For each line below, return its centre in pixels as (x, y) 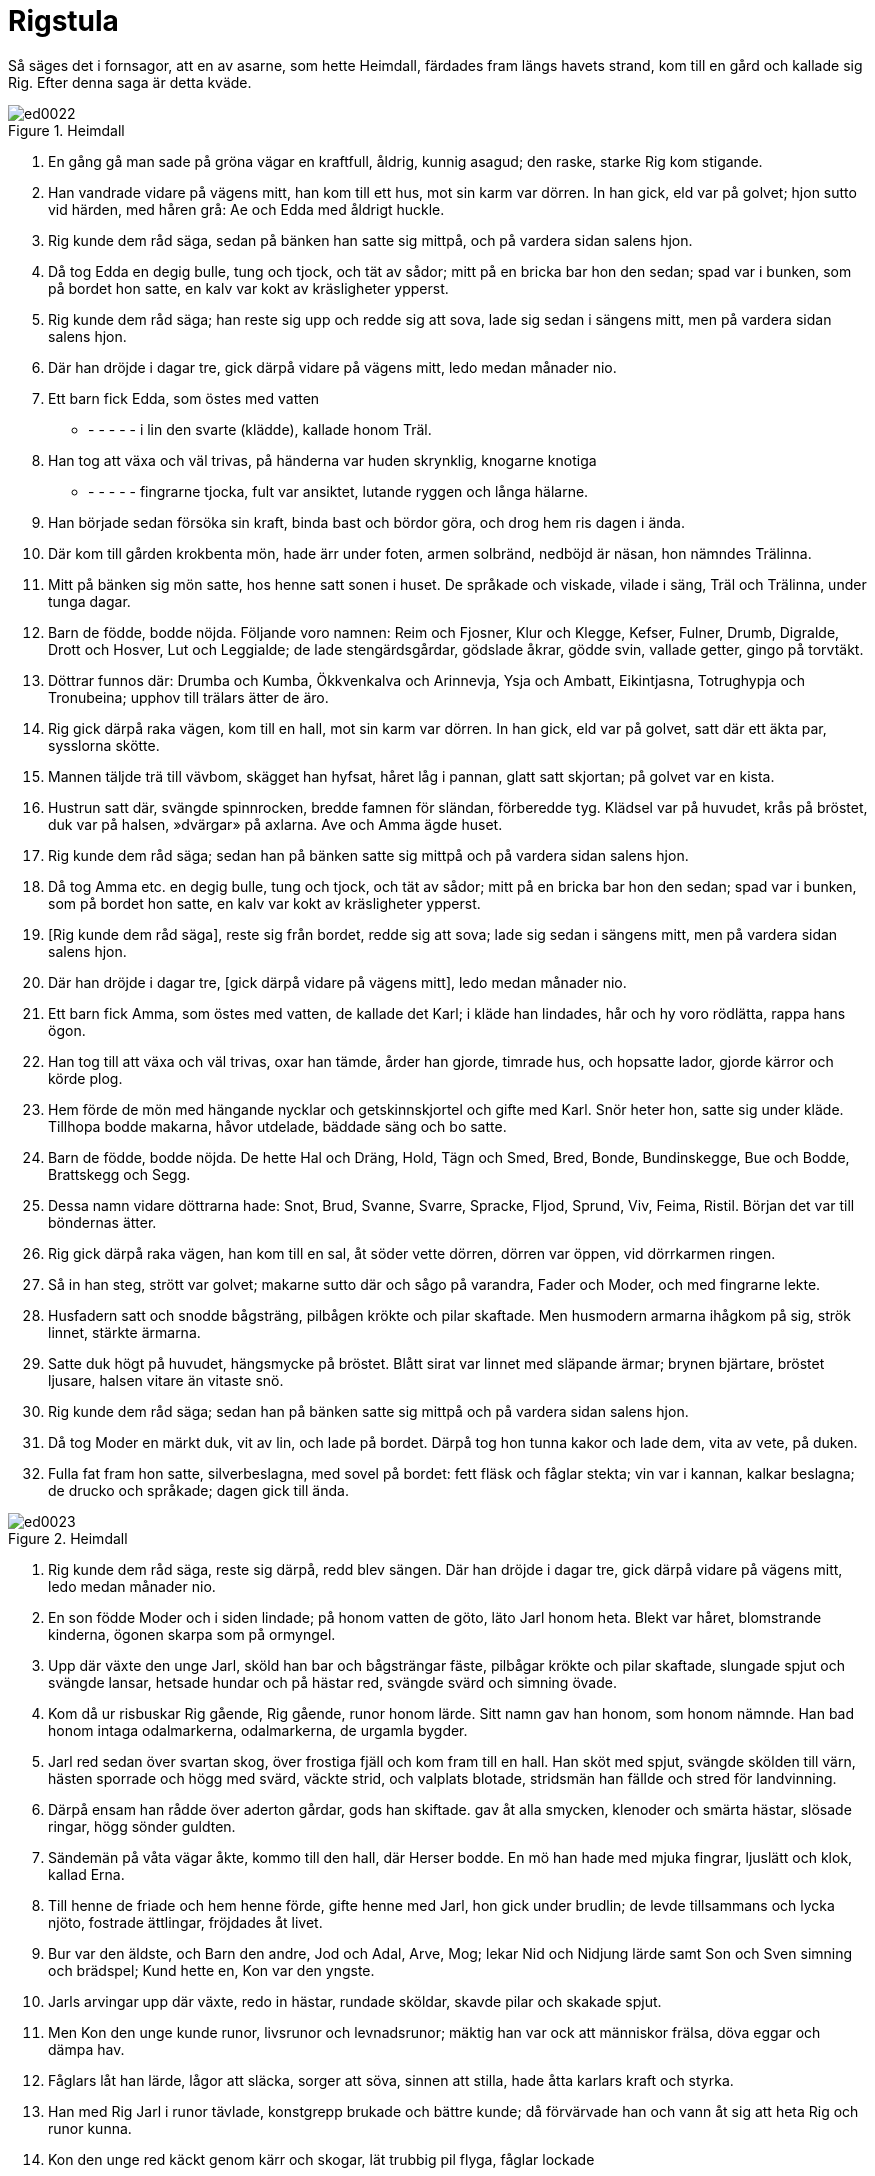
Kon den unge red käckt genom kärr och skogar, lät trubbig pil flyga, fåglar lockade (321, 2159)
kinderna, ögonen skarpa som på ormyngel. (192, 1634)
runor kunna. (90, 2128)
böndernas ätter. (102, 1222)
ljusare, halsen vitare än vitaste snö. (166, 1380)
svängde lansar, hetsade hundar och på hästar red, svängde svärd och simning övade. (332, 1682)
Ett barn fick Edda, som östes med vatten (184, 398)
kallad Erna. (86, 1874)
